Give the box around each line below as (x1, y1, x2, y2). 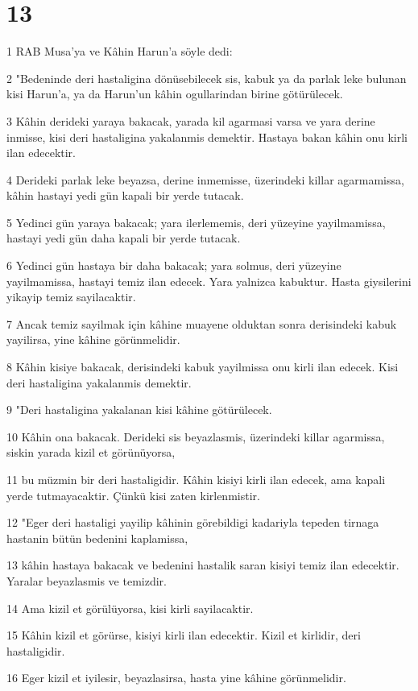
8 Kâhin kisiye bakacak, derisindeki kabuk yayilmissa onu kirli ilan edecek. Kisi (6, 358, 399, 375)
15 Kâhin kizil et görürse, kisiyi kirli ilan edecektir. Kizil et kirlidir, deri (6, 627, 361, 643)
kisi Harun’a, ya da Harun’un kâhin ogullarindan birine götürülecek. (6, 85, 343, 102)
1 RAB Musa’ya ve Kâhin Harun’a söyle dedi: (6, 43, 233, 60)
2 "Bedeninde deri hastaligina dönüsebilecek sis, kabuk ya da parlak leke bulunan (6, 69, 407, 86)
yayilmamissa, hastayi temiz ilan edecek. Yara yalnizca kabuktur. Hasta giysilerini (6, 272, 412, 289)
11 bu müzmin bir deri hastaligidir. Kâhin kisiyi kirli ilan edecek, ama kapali (6, 471, 386, 487)
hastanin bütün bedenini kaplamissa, (6, 529, 188, 546)
